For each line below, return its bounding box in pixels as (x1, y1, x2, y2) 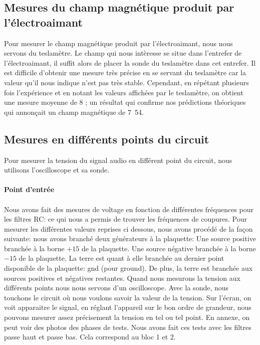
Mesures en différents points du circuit (4, 131, 209, 146)
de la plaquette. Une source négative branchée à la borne (81, 243, 256, 253)
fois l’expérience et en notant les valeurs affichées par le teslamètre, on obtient (4, 87, 243, 97)
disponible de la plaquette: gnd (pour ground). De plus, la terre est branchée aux (4, 263, 253, 273)
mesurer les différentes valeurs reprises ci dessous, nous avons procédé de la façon (4, 223, 253, 234)
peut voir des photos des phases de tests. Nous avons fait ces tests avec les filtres (4, 321, 251, 332)
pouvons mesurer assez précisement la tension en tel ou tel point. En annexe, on (4, 312, 250, 322)
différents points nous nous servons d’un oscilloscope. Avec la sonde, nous (4, 282, 229, 293)
